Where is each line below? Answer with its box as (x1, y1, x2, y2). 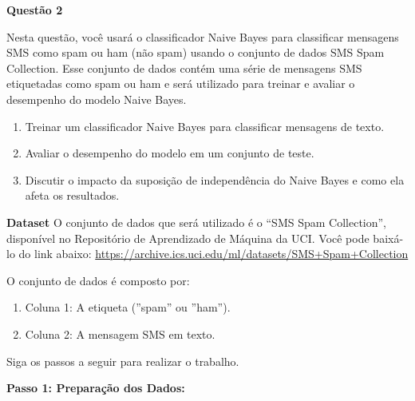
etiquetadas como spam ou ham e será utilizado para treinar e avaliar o (6, 75, 355, 92)
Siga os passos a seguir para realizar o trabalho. (6, 352, 239, 369)
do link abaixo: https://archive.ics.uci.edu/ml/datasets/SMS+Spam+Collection (18, 245, 409, 262)
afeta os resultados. (25, 187, 120, 204)
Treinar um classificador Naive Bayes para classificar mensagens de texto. (25, 117, 385, 134)
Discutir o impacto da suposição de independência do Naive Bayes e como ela (25, 171, 405, 188)
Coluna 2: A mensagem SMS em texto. (25, 325, 215, 342)
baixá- (373, 229, 404, 246)
